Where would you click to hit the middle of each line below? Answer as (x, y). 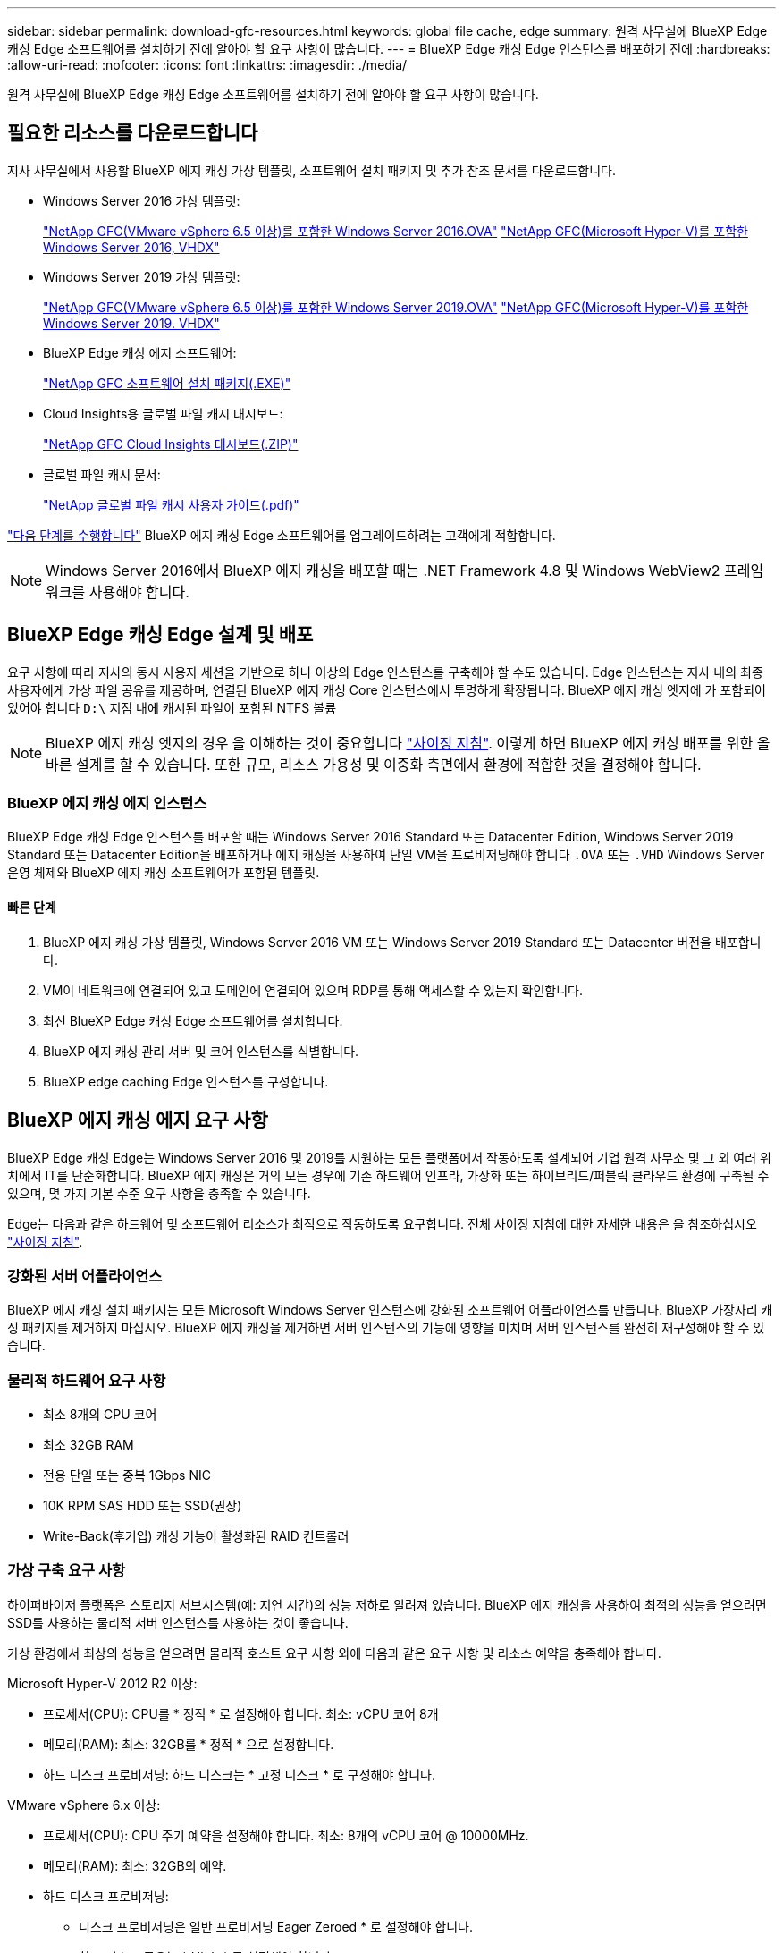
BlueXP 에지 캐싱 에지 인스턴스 (107, 803)
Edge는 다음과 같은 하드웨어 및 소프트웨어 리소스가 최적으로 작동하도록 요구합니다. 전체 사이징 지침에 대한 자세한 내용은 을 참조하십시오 (382, 1223)
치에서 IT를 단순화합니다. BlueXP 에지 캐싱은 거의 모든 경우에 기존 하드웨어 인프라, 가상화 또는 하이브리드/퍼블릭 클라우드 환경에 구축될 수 (388, 1175)
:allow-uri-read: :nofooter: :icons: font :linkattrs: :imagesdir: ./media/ (207, 65)
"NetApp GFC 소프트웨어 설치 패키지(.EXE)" (167, 383)
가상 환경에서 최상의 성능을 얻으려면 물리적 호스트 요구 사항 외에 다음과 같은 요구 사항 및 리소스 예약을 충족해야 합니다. (334, 1653)
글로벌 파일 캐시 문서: (102, 474)
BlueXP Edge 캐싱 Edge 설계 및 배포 (160, 635)
